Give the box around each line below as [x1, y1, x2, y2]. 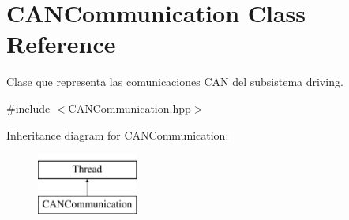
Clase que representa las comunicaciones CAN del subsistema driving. [6, 73, 343, 90]
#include [6, 99, 51, 116]
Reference [6, 28, 116, 60]
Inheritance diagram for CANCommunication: [6, 126, 229, 143]
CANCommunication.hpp [68, 99, 191, 116]
